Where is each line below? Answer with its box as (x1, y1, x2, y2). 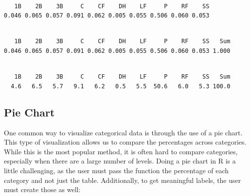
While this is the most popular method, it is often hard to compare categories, (4, 146, 238, 156)
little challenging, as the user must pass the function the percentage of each (4, 165, 229, 175)
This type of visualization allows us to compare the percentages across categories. (4, 137, 247, 147)
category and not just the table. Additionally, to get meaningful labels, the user (4, 175, 241, 185)
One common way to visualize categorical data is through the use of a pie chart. (4, 127, 243, 137)
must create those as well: (4, 184, 81, 195)
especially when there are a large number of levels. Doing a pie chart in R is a (4, 156, 236, 166)
